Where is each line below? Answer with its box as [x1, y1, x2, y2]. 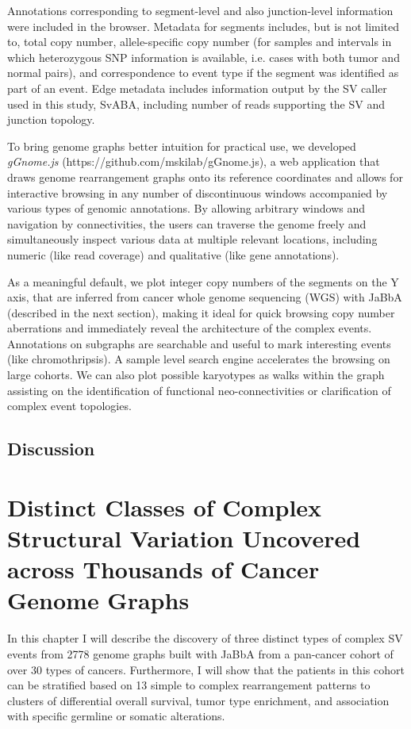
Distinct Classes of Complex [7, 490, 322, 523]
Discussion [7, 436, 95, 461]
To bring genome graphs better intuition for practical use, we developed [7, 137, 356, 154]
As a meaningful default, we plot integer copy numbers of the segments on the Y [7, 273, 399, 290]
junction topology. [7, 111, 95, 128]
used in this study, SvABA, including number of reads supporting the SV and [7, 95, 385, 112]
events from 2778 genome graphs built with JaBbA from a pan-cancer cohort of [7, 645, 394, 662]
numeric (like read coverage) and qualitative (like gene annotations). [7, 246, 340, 263]
